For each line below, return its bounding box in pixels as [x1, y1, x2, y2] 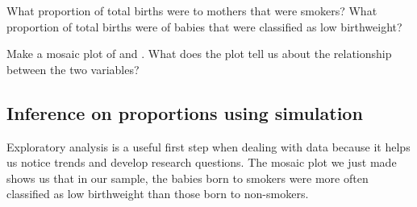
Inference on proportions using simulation [6, 100, 363, 125]
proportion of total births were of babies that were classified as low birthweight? [6, 18, 402, 35]
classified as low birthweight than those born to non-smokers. [6, 185, 309, 202]
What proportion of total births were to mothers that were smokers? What [6, 2, 377, 19]
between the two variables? [6, 60, 140, 77]
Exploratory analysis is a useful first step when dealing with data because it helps [6, 138, 411, 155]
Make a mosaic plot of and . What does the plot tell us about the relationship [6, 45, 392, 62]
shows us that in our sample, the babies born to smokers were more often [6, 169, 369, 186]
